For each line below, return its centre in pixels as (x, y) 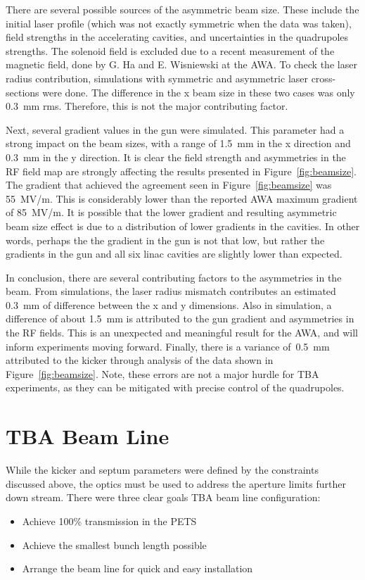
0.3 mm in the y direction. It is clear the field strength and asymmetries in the (176, 157)
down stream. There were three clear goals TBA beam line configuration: (163, 497)
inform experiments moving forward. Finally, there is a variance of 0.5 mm (168, 346)
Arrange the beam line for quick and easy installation (137, 568)
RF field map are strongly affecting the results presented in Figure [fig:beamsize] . (181, 171)
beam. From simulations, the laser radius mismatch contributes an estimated (171, 291)
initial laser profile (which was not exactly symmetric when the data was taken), (179, 23)
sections (23, 92)
